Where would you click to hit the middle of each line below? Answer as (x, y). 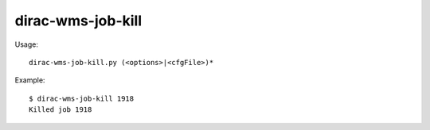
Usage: (27, 44)
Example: (30, 80)
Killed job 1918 (61, 110)
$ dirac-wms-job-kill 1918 (82, 98)
